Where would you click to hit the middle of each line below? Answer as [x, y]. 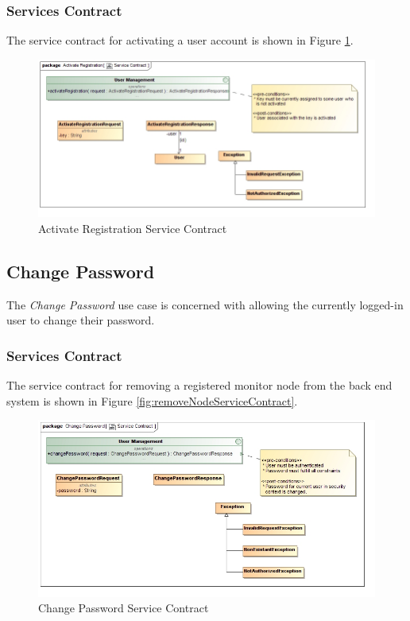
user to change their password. [81, 320]
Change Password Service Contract [124, 608]
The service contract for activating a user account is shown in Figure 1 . [180, 40]
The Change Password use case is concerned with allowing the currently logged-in [205, 304]
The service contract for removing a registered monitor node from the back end [199, 385]
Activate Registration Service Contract [133, 228]
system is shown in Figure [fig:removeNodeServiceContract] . [152, 400]
